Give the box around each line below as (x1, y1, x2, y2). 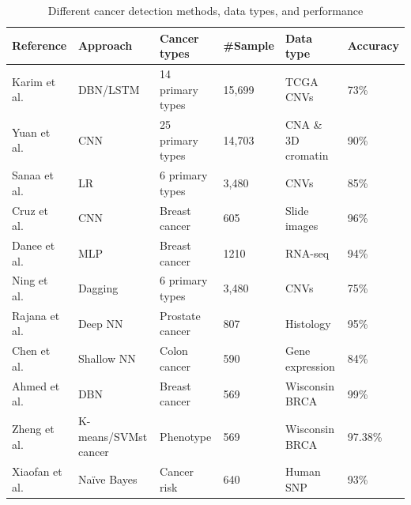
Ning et (12, 272, 48, 288)
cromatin (285, 147, 329, 164)
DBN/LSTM (77, 81, 140, 97)
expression (285, 357, 335, 374)
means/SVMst (77, 428, 148, 444)
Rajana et (12, 307, 60, 323)
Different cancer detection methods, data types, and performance (47, 2, 364, 18)
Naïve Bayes (77, 470, 138, 487)
